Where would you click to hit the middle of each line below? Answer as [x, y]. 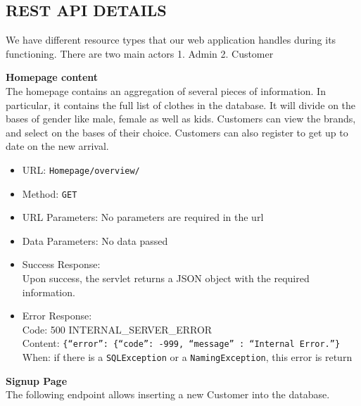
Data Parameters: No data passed [95, 240]
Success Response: [61, 264]
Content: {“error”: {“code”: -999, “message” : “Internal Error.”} [181, 343]
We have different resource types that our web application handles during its [171, 40]
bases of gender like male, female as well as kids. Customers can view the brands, [181, 119]
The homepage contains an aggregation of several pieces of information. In [166, 90]
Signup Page [37, 380]
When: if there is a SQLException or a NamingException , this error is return [187, 357]
